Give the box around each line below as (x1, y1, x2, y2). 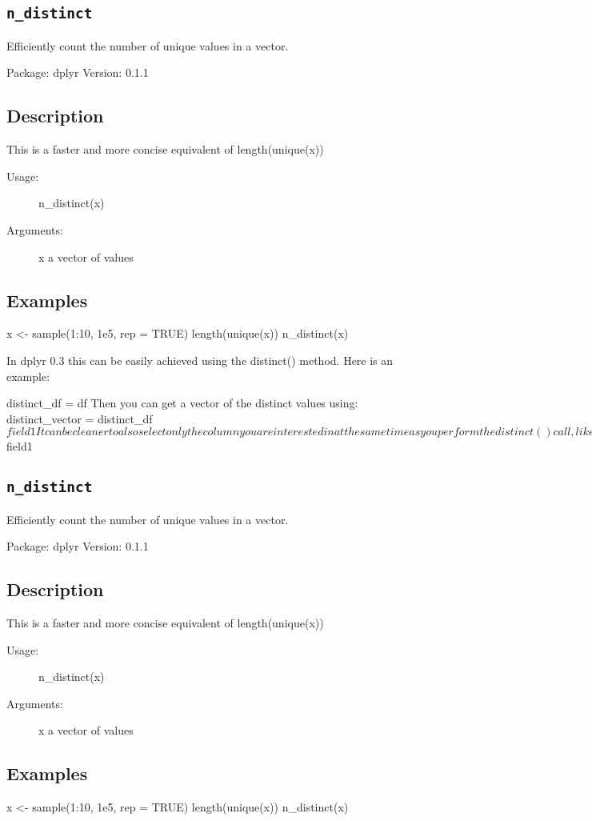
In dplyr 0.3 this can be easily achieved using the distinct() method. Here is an (6, 351, 394, 368)
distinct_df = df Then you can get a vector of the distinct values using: (6, 394, 358, 411)
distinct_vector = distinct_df (6, 410, 153, 427)
